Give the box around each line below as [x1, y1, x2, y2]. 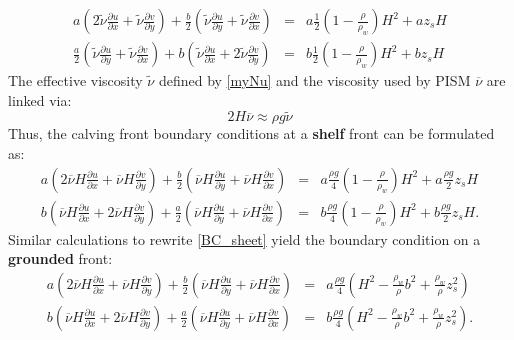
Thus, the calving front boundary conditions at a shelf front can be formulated [8, 123, 495, 144]
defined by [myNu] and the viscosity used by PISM [158, 70, 471, 91]
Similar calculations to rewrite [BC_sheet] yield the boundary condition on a [8, 228, 481, 249]
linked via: [8, 89, 72, 110]
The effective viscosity [8, 70, 143, 91]
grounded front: [8, 248, 113, 269]
